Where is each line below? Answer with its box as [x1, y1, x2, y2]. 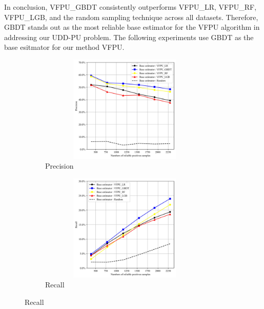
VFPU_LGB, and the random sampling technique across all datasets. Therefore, [4, 11, 258, 22]
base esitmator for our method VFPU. [4, 42, 125, 52]
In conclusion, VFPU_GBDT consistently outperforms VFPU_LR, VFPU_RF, [4, 2, 257, 12]
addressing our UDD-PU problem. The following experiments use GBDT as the [4, 31, 254, 42]
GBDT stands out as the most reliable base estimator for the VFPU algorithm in [4, 22, 260, 32]
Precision [45, 160, 74, 171]
